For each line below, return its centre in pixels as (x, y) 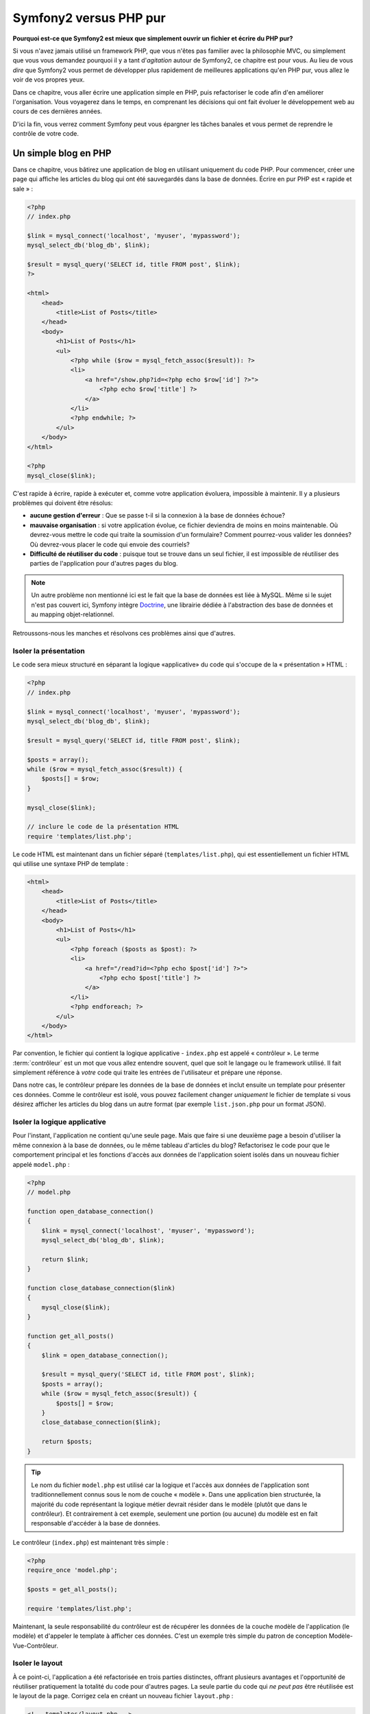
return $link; (65, 1259)
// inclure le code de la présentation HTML (103, 827)
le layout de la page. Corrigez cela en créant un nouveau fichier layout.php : (123, 1696)
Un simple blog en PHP (62, 153)
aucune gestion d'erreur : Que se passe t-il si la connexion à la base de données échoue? (158, 516)
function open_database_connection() (90, 1211)
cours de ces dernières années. (58, 111)
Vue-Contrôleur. (35, 1645)
